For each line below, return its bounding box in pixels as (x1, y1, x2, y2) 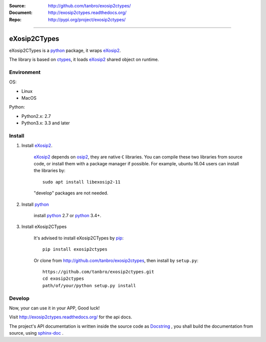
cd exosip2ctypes (42, 276, 84, 281)
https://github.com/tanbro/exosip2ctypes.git (42, 269, 155, 274)
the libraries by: (33, 168, 66, 174)
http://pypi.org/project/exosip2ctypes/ (48, 16, 126, 22)
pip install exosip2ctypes (42, 247, 108, 252)
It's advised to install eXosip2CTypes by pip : (33, 235, 124, 241)
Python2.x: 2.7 (21, 113, 51, 119)
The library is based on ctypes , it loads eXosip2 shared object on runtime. (9, 57, 159, 63)
